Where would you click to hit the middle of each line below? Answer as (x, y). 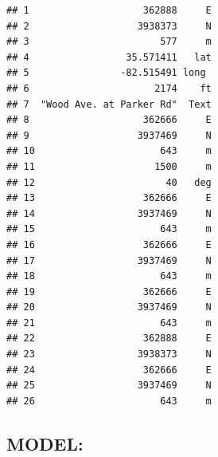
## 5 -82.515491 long (106, 73)
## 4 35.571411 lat (109, 57)
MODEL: (45, 443)
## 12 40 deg (109, 182)
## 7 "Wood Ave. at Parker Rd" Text (109, 104)
